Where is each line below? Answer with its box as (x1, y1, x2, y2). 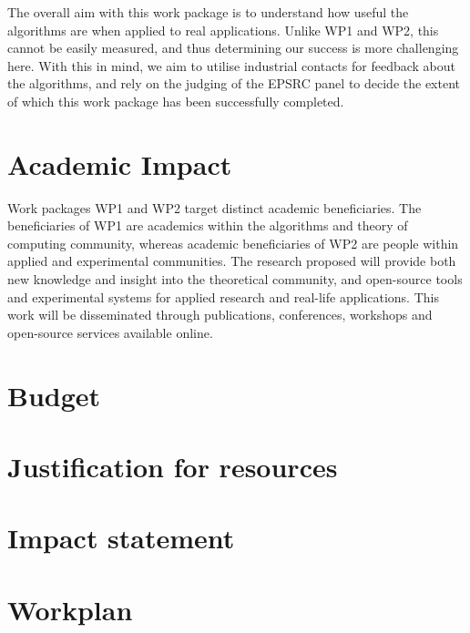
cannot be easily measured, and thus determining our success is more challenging (7, 38, 459, 57)
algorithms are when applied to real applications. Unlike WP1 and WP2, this (7, 20, 439, 39)
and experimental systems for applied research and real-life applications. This (7, 287, 439, 306)
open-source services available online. (7, 322, 213, 342)
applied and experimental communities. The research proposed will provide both (7, 251, 456, 271)
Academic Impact (7, 145, 232, 182)
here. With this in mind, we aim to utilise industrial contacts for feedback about (7, 56, 456, 75)
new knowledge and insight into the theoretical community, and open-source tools (7, 270, 463, 289)
